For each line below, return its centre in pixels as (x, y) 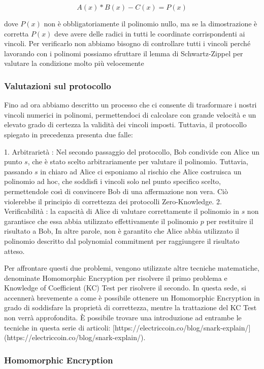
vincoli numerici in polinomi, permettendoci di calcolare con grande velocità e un (130, 114)
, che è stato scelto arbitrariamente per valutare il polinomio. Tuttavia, (138, 161)
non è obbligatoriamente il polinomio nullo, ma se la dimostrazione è (151, 23)
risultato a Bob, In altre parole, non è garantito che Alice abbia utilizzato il (122, 231)
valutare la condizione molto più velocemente (74, 63)
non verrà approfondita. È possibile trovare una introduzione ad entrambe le (123, 318)
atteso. (14, 251)
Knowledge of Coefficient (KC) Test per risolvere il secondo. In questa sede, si (125, 288)
